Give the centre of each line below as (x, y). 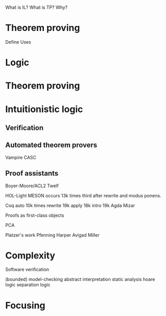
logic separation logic (28, 285)
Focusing (25, 305)
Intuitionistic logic (44, 109)
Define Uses (18, 42)
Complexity (30, 255)
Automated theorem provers (51, 145)
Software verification (27, 270)
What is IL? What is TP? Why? (36, 7)
